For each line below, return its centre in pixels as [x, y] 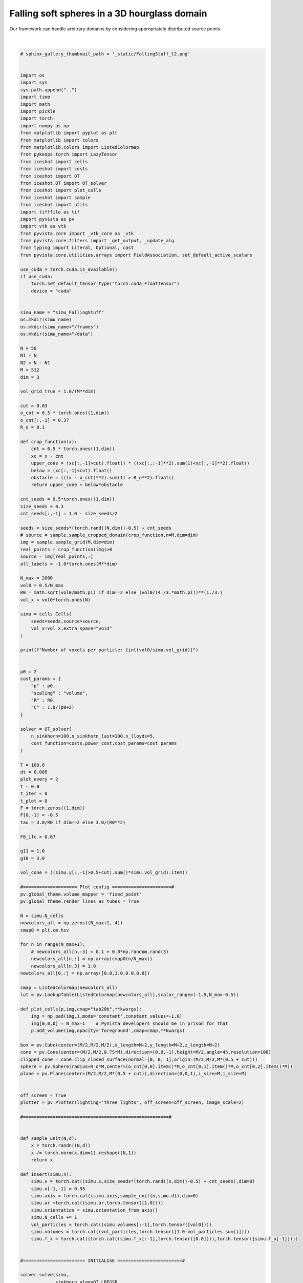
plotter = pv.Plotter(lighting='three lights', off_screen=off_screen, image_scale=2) [132, 1102]
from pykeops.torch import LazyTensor [69, 154]
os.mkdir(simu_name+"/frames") [60, 327]
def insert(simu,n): [46, 1174]
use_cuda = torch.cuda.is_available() [69, 269]
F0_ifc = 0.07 [38, 837]
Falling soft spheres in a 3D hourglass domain [108, 13]
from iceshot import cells [54, 161]
